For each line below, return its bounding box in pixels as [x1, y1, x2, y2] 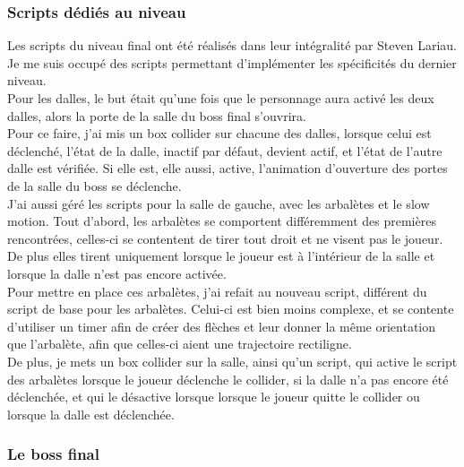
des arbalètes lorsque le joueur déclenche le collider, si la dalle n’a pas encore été [7, 369, 449, 388]
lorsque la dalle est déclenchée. [7, 404, 175, 423]
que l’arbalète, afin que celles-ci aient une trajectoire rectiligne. [7, 334, 352, 353]
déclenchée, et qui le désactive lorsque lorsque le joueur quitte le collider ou [7, 387, 420, 406]
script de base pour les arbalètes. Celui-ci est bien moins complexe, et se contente [7, 299, 454, 318]
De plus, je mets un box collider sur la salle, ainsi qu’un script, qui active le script [7, 351, 458, 370]
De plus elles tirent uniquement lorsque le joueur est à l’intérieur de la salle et [7, 246, 435, 265]
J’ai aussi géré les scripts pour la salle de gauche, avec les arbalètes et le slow [7, 194, 430, 212]
